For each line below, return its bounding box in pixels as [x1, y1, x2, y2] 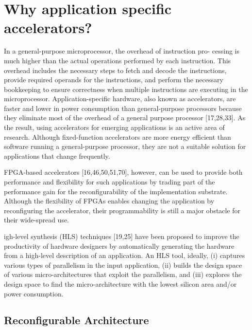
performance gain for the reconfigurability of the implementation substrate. [4, 186, 228, 196]
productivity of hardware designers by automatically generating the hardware [4, 240, 235, 251]
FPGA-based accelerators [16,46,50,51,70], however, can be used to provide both [4, 167, 243, 177]
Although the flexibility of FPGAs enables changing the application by [4, 196, 215, 206]
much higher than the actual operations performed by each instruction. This [4, 55, 231, 65]
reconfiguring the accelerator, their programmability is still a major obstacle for [4, 205, 241, 215]
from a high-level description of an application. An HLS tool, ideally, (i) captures [4, 250, 245, 260]
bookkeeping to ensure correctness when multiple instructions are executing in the [4, 84, 248, 94]
